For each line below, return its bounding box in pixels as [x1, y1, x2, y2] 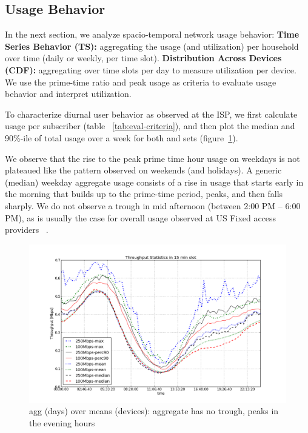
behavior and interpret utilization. [5, 87, 132, 100]
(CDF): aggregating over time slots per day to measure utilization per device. [5, 63, 296, 76]
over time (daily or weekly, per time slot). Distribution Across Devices [5, 52, 282, 64]
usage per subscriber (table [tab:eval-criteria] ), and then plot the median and [5, 119, 295, 132]
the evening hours [29, 416, 95, 429]
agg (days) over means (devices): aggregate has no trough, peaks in [29, 404, 279, 417]
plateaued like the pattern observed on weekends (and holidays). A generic [5, 164, 282, 176]
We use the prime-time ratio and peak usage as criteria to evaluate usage [5, 75, 276, 88]
